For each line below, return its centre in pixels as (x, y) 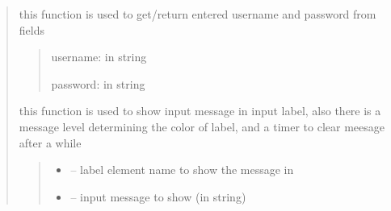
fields (32, 29)
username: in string (99, 57)
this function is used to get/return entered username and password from (198, 14)
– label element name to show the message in (182, 170)
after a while (50, 142)
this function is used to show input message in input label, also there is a (200, 111)
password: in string (98, 83)
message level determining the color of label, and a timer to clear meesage (202, 126)
